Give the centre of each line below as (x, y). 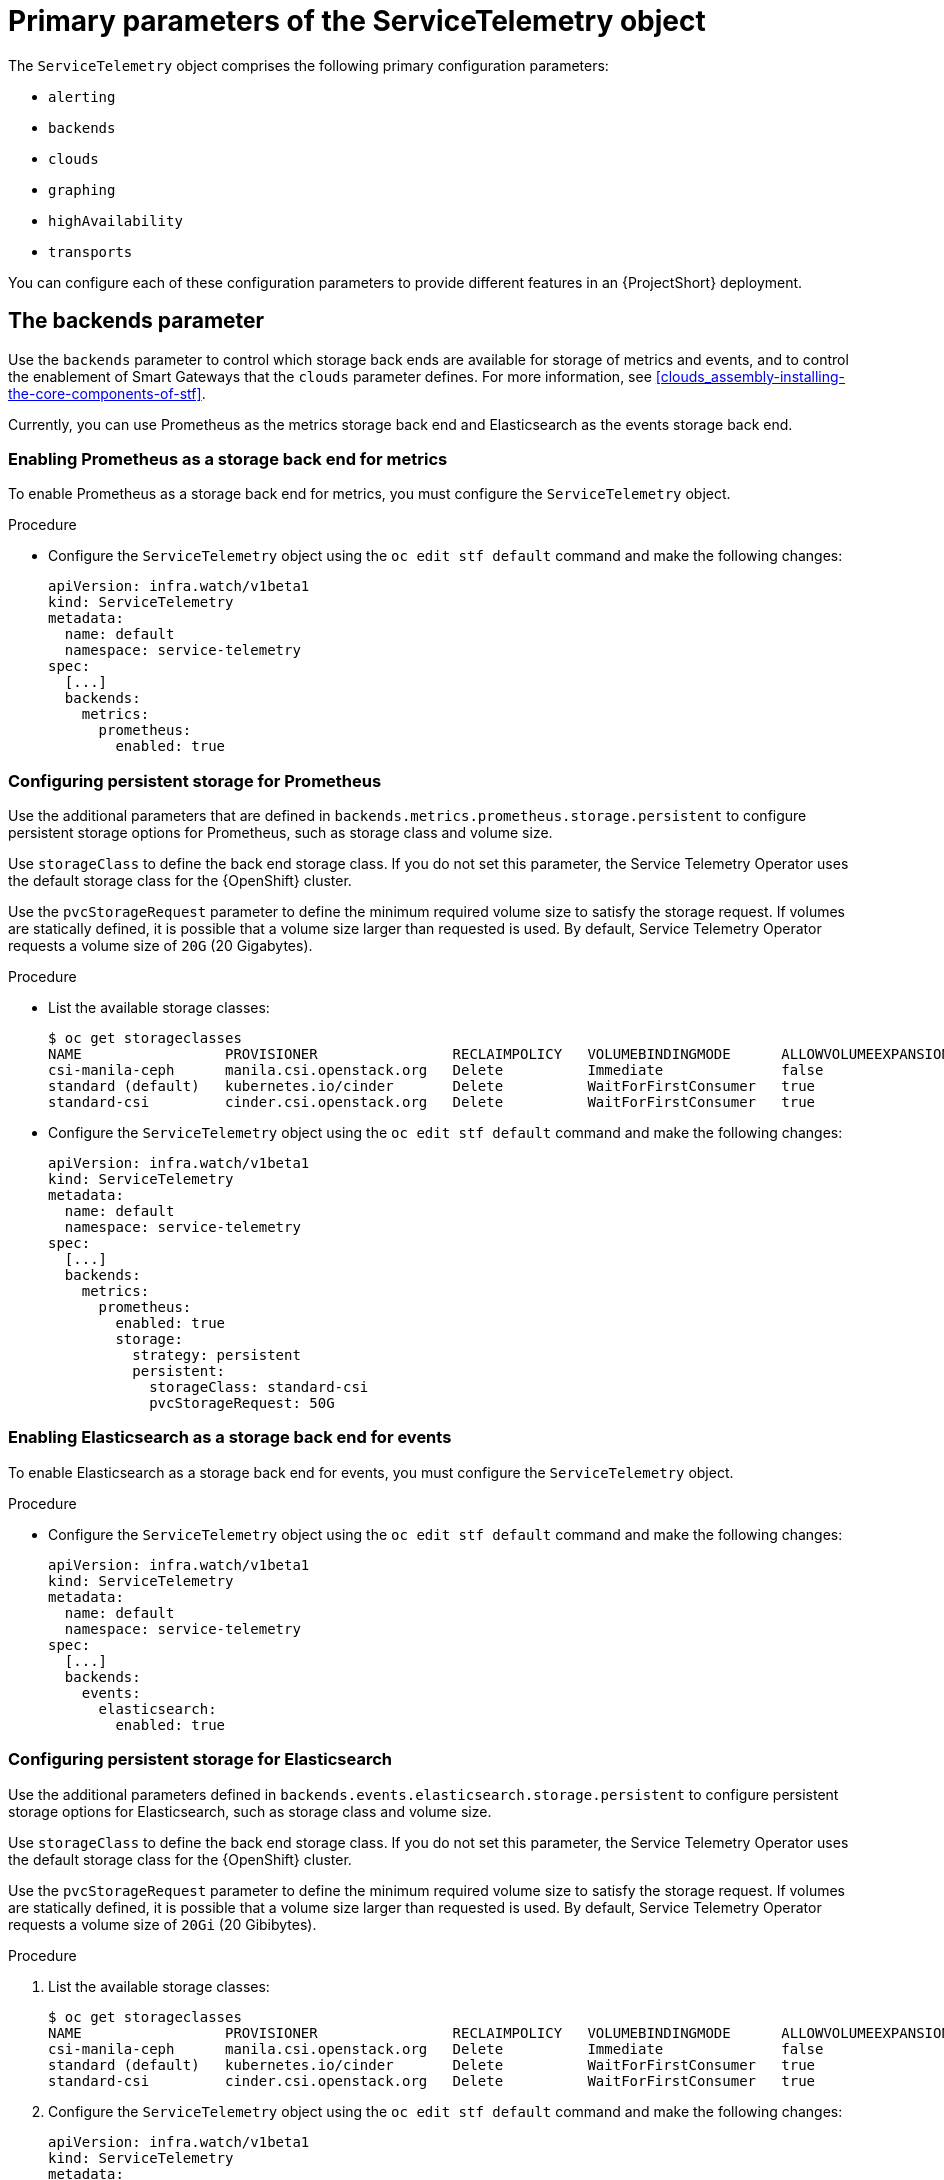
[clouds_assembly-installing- (750, 376)
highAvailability (115, 220)
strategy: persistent (216, 1355)
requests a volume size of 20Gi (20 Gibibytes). (162, 1924)
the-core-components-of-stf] (105, 393)
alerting (82, 96)
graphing (82, 189)
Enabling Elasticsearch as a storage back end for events (230, 1437)
